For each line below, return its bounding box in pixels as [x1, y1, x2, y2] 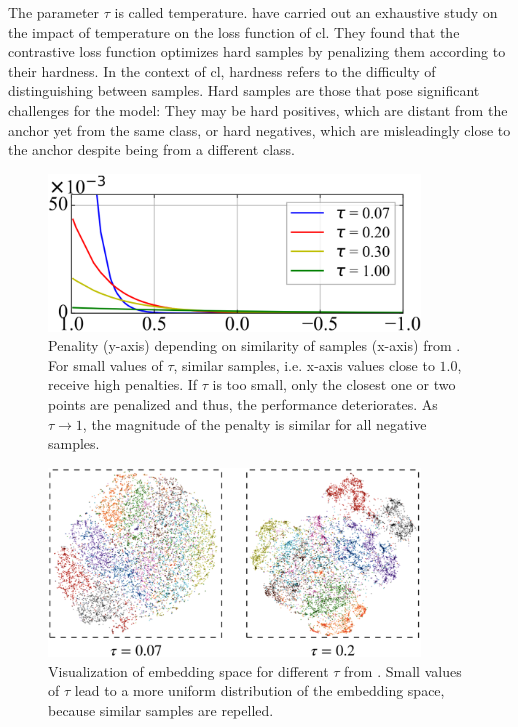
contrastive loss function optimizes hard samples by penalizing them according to [8, 41, 506, 62]
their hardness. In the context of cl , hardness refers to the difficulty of [8, 60, 436, 81]
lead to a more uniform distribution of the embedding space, [74, 680, 445, 701]
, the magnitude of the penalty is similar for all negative [82, 413, 427, 434]
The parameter [8, 2, 100, 22]
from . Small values [344, 660, 462, 681]
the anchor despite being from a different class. [8, 139, 295, 160]
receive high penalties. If [48, 374, 198, 395]
